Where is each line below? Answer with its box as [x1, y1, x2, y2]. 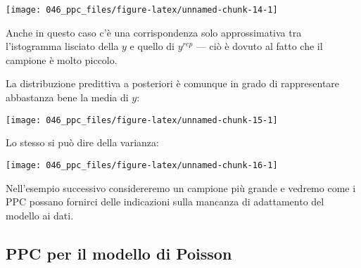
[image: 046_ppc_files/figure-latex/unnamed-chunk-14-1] [6, 5, 278, 15]
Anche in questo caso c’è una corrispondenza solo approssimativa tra [6, 25, 302, 39]
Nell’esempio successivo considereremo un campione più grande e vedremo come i [6, 180, 356, 195]
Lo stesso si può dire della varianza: [6, 135, 159, 150]
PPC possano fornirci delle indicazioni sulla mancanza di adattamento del [6, 194, 324, 209]
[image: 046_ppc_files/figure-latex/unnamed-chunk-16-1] [6, 160, 278, 170]
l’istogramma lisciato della [6, 39, 119, 53]
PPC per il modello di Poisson [6, 242, 232, 264]
